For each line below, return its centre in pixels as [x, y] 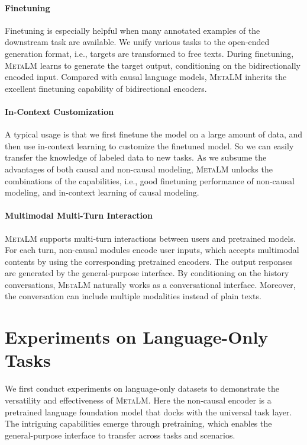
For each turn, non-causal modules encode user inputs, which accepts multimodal [152, 250]
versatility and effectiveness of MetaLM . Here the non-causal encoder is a [138, 400]
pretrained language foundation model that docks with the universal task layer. [148, 412]
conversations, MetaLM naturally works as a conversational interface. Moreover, [150, 284]
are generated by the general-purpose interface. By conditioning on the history [147, 273]
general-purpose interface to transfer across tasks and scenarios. [120, 435]
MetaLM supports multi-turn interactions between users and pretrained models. [150, 238]
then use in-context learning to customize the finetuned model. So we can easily [149, 145]
